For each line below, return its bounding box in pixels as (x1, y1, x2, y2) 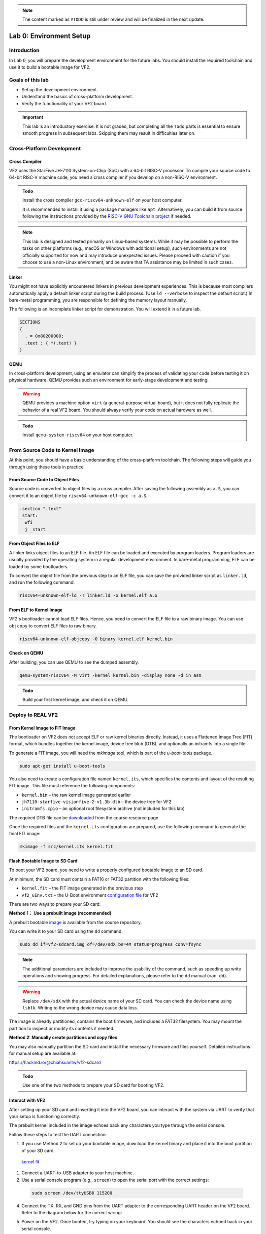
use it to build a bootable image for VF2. (9, 64, 91, 70)
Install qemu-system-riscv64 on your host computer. (22, 432, 133, 438)
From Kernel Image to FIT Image (9, 725, 76, 731)
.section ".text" (19, 506, 62, 511)
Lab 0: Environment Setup (9, 32, 91, 40)
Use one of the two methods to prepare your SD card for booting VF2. (22, 1082, 165, 1088)
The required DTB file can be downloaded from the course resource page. (9, 814, 160, 820)
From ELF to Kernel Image (9, 607, 63, 613)
